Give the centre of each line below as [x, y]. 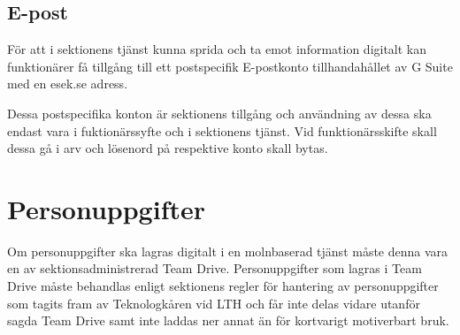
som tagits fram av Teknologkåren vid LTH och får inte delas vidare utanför [214, 303]
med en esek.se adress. [68, 84]
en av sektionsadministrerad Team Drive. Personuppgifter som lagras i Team [215, 268]
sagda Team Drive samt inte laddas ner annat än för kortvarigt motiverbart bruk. [228, 320]
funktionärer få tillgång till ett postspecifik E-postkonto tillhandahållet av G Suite [230, 66]
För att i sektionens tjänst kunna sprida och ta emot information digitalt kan [217, 49]
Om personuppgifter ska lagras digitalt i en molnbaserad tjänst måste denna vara [228, 251]
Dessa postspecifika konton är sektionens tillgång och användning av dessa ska [219, 113]
